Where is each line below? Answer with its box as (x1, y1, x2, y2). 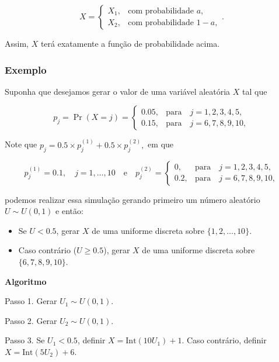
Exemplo (5, 62, 47, 77)
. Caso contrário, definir (182, 334, 267, 346)
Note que (5, 138, 37, 150)
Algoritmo (5, 275, 47, 287)
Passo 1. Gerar (5, 295, 57, 307)
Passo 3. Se (5, 334, 45, 346)
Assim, (5, 37, 29, 49)
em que (148, 138, 174, 150)
